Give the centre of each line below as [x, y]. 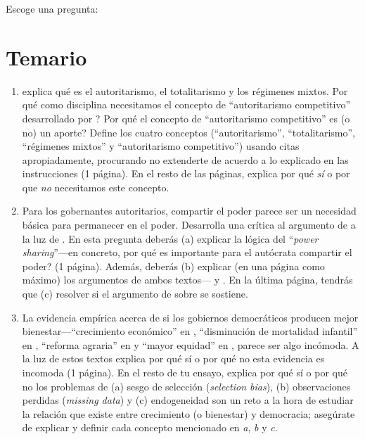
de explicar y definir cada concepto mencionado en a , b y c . [150, 427]
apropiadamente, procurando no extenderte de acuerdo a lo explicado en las [185, 159]
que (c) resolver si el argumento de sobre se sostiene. [135, 294]
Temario [46, 57]
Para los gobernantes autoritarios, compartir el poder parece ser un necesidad [189, 211]
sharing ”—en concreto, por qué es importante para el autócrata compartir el [187, 252]
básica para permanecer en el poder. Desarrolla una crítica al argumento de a [189, 225]
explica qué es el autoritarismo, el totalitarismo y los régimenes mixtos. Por [185, 90]
